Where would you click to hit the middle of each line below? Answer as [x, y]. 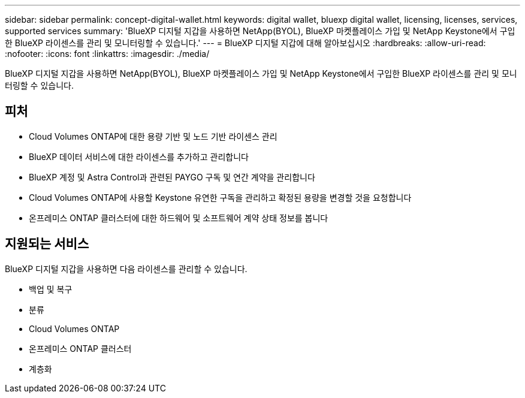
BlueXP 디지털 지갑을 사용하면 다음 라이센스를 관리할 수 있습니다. [126, 269]
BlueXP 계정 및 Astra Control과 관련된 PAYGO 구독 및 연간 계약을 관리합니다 [172, 177]
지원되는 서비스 [47, 244]
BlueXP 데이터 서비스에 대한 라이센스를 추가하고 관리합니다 [139, 156]
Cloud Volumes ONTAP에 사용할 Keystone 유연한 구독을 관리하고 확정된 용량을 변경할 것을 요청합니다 [220, 197]
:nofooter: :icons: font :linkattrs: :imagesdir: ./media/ [107, 54]
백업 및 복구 [51, 289]
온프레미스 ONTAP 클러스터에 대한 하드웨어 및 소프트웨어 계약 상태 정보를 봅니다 [179, 218]
